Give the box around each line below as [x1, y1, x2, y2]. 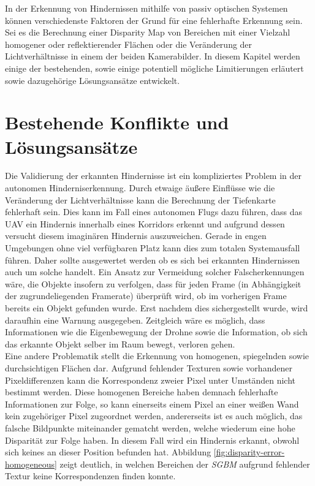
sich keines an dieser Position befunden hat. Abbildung [5, 446, 211, 458]
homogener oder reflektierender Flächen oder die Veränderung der [5, 37, 252, 50]
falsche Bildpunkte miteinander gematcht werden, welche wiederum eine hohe [5, 421, 295, 434]
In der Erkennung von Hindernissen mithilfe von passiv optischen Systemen [5, 2, 288, 14]
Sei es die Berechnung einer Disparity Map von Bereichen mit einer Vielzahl [5, 26, 290, 39]
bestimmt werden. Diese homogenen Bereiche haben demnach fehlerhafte [5, 385, 278, 398]
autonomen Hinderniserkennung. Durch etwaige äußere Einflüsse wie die [5, 181, 275, 194]
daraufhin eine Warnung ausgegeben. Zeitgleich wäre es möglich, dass [5, 313, 265, 326]
